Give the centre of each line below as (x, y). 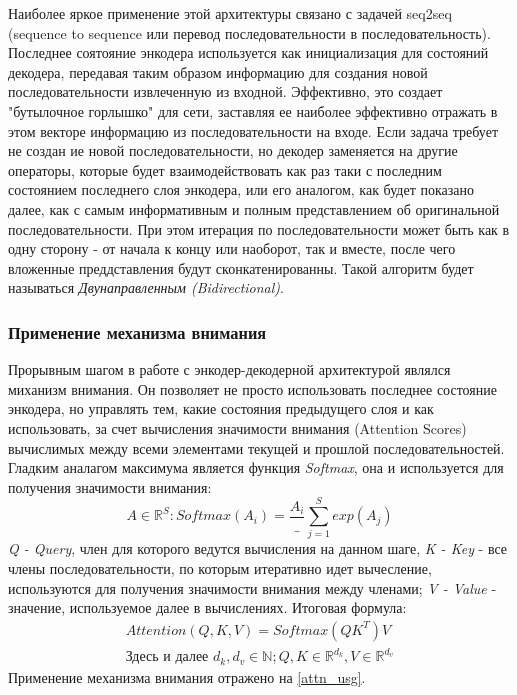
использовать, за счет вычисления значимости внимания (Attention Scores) (237, 427)
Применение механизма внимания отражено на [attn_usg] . (187, 676)
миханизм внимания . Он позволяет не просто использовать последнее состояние (252, 388)
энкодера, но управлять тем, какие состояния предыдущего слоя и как (221, 408)
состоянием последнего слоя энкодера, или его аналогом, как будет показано (241, 189)
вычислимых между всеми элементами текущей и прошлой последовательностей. (256, 447)
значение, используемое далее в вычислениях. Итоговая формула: (207, 607)
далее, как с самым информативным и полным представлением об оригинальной (254, 208)
